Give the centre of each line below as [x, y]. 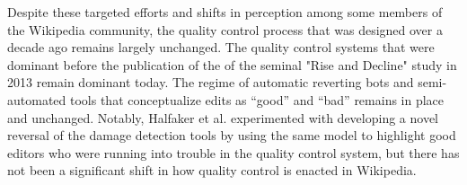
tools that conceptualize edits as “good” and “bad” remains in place [257, 99]
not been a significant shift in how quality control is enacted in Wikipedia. [212, 170]
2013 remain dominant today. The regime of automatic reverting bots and [211, 82]
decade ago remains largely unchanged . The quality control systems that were [221, 47]
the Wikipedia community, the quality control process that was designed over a [225, 29]
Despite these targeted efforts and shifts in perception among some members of [225, 12]
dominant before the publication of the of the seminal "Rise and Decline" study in [232, 64]
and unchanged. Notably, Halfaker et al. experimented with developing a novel [223, 117]
